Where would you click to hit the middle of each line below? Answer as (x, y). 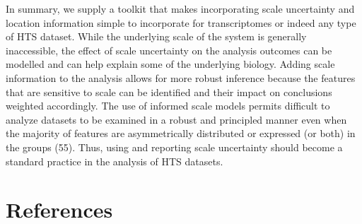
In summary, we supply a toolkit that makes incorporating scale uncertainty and (180, 8)
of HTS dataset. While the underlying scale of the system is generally (156, 36)
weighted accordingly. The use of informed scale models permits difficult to (168, 106)
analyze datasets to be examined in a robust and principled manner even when (176, 119)
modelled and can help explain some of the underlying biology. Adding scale (170, 64)
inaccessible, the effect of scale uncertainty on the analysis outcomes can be (169, 50)
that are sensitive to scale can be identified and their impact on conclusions (169, 92)
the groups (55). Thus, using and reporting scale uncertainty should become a (174, 147)
